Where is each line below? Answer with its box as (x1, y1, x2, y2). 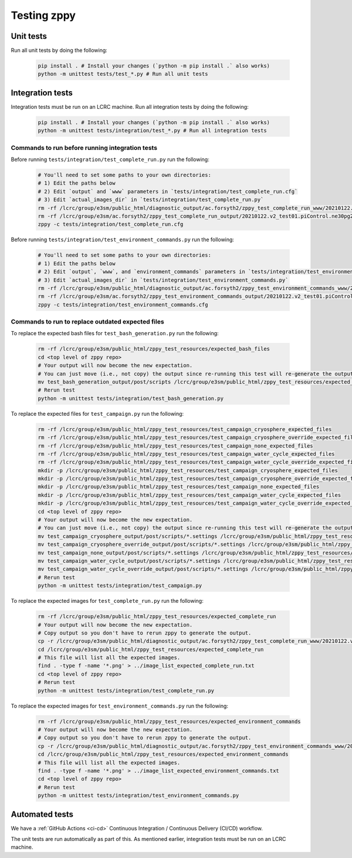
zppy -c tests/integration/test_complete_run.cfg (38, 221, 184, 228)
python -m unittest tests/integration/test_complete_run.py (38, 687, 215, 694)
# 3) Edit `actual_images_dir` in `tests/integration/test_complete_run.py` (38, 196, 264, 203)
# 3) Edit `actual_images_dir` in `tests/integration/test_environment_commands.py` (38, 276, 289, 283)
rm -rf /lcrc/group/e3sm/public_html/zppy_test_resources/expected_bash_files (38, 346, 270, 352)
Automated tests (11, 809, 73, 819)
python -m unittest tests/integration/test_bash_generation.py (38, 395, 224, 402)
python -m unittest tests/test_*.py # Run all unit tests (38, 71, 208, 78)
